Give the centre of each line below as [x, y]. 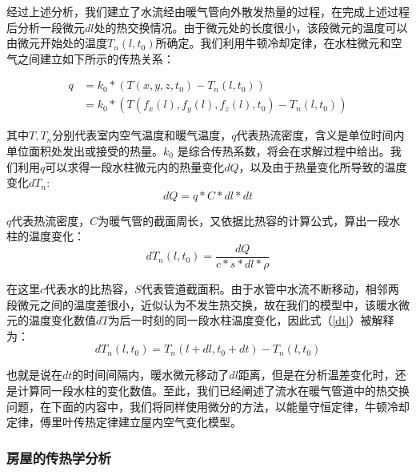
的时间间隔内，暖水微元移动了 [151, 375]
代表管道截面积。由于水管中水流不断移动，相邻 [264, 289]
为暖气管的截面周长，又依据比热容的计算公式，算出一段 [244, 220]
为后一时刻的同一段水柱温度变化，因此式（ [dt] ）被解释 [251, 320]
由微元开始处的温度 [57, 43]
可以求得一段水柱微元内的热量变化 [135, 166]
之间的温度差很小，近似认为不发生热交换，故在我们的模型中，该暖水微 [224, 304]
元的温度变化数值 [51, 320]
